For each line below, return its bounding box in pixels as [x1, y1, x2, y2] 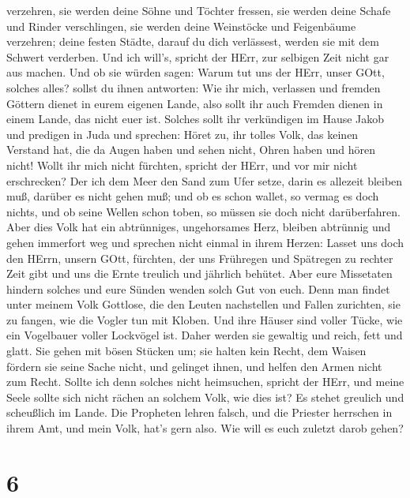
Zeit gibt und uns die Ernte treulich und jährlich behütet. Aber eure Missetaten [6, 265, 393, 282]
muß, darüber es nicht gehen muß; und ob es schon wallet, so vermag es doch [6, 188, 379, 204]
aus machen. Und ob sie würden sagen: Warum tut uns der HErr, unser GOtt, [6, 64, 385, 81]
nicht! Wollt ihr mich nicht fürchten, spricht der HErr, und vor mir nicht [6, 156, 358, 173]
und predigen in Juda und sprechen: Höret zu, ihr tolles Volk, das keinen [6, 125, 359, 142]
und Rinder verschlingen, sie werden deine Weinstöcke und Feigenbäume [6, 17, 356, 34]
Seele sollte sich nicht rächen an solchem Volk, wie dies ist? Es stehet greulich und [6, 388, 404, 405]
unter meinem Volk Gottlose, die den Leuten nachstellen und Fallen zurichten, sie [6, 296, 401, 313]
